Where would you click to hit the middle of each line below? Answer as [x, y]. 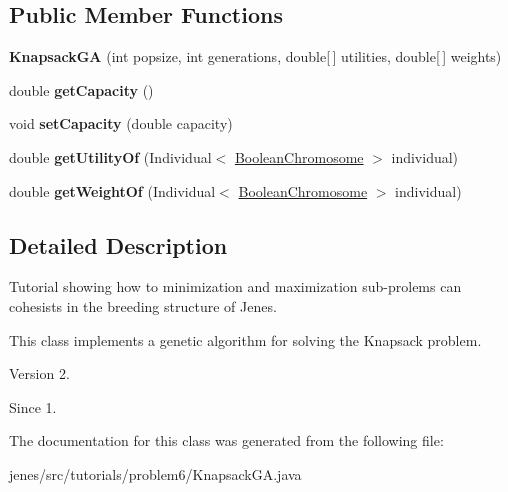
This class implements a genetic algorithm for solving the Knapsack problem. [245, 339]
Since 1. [33, 406]
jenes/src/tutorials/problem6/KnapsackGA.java [155, 473]
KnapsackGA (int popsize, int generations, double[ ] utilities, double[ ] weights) [255, 56]
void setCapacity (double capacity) [121, 123]
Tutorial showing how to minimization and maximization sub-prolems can [235, 286]
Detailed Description [118, 244]
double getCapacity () [81, 89]
